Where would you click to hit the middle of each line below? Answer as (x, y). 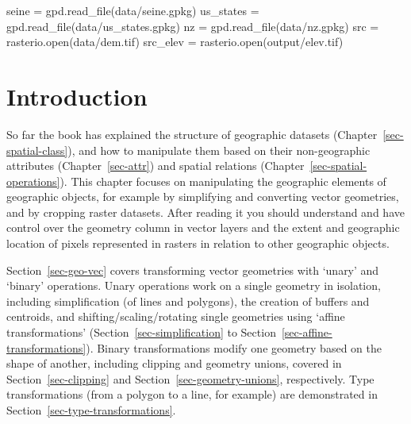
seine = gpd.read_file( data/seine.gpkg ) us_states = (133, 10)
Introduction (77, 96)
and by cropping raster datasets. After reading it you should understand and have (205, 212)
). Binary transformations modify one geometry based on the (234, 347)
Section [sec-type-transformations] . (91, 410)
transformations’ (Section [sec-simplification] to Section (141, 332)
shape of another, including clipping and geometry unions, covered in (174, 363)
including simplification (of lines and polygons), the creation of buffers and (188, 301)
